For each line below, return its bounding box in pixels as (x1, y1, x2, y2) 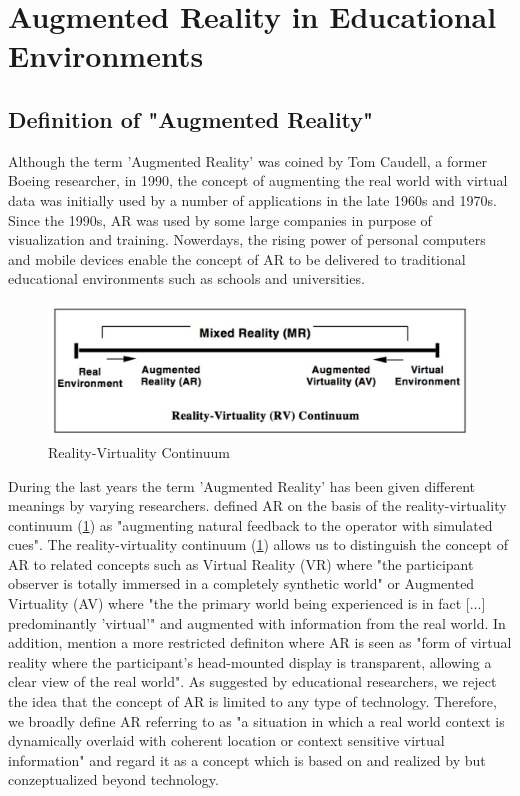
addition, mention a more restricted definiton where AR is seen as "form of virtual (8, 632, 512, 653)
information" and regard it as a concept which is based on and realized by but (8, 749, 486, 770)
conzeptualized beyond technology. (8, 769, 219, 790)
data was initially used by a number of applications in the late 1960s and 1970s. (8, 189, 497, 210)
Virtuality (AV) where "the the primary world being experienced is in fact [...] (8, 593, 486, 614)
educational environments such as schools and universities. (8, 268, 365, 289)
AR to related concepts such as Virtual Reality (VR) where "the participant (8, 553, 474, 574)
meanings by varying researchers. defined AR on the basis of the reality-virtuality (8, 495, 507, 516)
